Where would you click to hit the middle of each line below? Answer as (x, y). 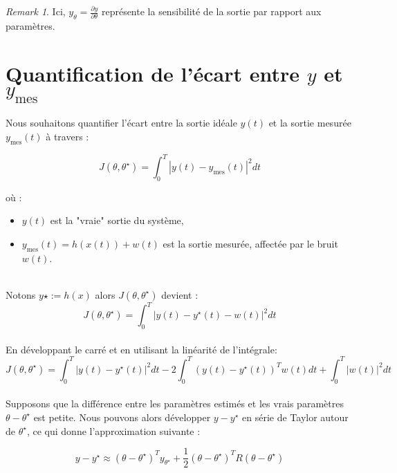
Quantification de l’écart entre (153, 73)
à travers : (67, 136)
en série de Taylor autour (295, 417)
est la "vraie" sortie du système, (117, 220)
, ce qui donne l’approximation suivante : (113, 430)
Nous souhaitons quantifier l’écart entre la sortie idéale (121, 123)
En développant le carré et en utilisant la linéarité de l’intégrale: (141, 349)
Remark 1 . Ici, (36, 11)
